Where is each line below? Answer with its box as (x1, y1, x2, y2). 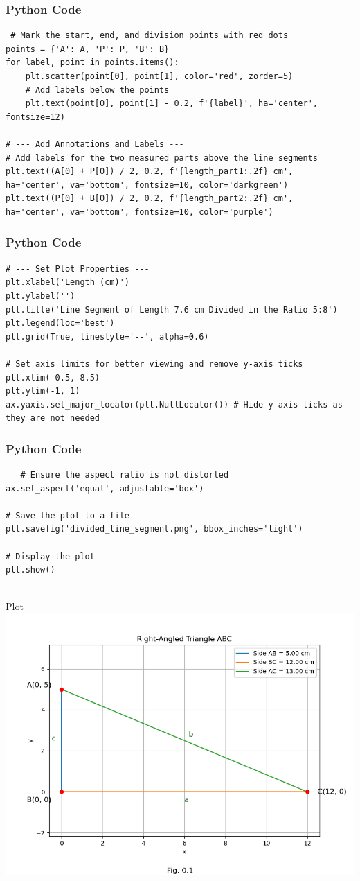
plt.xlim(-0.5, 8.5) (6, 372, 100, 383)
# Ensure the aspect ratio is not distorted (20, 470, 229, 480)
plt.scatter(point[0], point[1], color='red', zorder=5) (25, 71, 294, 81)
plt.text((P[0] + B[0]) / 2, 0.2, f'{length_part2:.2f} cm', (6, 193, 294, 204)
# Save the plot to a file (6, 510, 129, 521)
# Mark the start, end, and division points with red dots (10, 30, 289, 41)
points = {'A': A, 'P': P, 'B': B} (6, 44, 170, 54)
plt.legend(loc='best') (6, 318, 115, 329)
